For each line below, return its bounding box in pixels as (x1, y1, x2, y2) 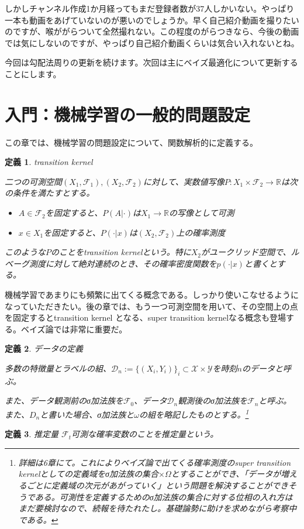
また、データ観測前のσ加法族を (5, 394, 123, 407)
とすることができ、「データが (171, 468, 281, 480)
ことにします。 (5, 67, 61, 80)
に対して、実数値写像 (143, 175, 224, 187)
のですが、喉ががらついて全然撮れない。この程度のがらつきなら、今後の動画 (5, 25, 299, 37)
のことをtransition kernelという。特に (51, 246, 191, 258)
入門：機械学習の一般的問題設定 (5, 102, 251, 126)
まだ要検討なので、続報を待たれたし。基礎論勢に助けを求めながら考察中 (18, 502, 297, 514)
